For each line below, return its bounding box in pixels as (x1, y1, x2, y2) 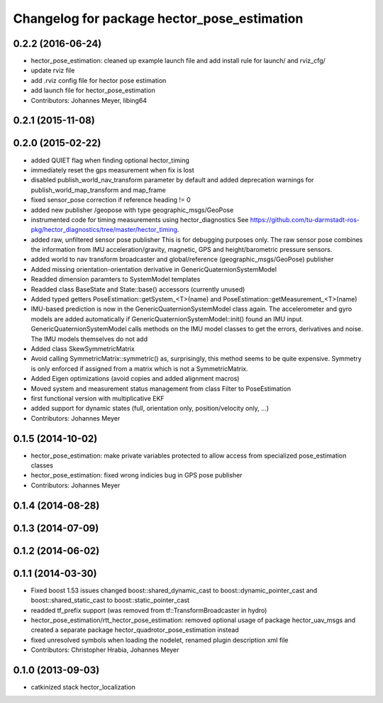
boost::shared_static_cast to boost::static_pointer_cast (30, 596, 189, 604)
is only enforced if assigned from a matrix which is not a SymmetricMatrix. (30, 364, 248, 372)
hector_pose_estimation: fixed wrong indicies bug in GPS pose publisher (30, 471, 243, 480)
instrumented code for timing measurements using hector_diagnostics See (30, 215, 249, 223)
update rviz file (30, 66, 75, 74)
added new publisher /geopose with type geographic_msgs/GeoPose (30, 206, 234, 214)
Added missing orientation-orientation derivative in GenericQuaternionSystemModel (30, 265, 277, 273)
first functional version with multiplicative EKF (30, 394, 165, 402)
